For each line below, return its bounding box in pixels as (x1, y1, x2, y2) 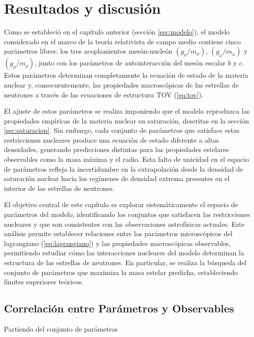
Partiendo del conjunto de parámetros (4, 323, 118, 334)
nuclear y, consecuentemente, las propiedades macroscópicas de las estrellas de (4, 79, 239, 90)
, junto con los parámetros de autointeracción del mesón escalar (34, 58, 226, 68)
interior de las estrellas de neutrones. (4, 183, 114, 193)
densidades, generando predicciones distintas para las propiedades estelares (4, 144, 229, 154)
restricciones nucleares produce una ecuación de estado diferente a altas (4, 134, 219, 145)
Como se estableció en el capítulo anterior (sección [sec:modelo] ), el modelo (4, 27, 230, 37)
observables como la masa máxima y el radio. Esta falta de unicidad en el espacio (4, 154, 249, 164)
